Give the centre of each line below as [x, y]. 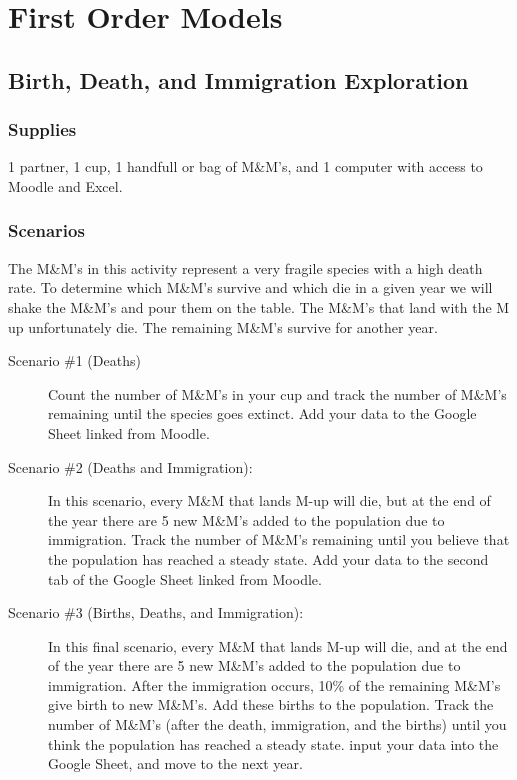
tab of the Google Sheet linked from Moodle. [185, 578]
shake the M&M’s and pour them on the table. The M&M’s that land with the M [259, 306]
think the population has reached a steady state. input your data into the [273, 743]
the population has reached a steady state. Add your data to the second [268, 558]
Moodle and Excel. [65, 185]
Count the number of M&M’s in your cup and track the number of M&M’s [277, 393]
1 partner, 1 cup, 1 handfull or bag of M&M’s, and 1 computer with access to [245, 166]
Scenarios [46, 230]
